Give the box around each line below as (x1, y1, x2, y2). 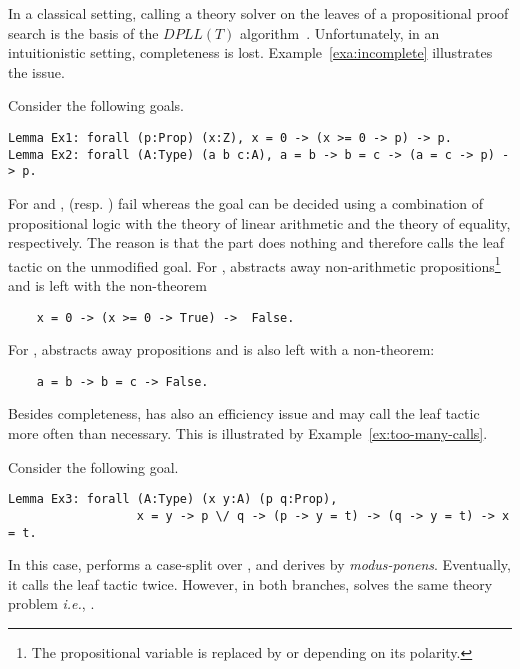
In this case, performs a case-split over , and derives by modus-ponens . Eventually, (8, 554, 511, 575)
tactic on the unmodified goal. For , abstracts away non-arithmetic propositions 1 (8, 252, 501, 276)
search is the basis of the (8, 22, 159, 43)
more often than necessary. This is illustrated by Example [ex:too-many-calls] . (8, 423, 488, 444)
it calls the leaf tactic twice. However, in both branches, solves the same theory (8, 573, 493, 594)
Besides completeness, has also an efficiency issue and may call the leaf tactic (8, 403, 480, 424)
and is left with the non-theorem (8, 274, 207, 295)
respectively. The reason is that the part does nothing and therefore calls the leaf (8, 232, 505, 253)
